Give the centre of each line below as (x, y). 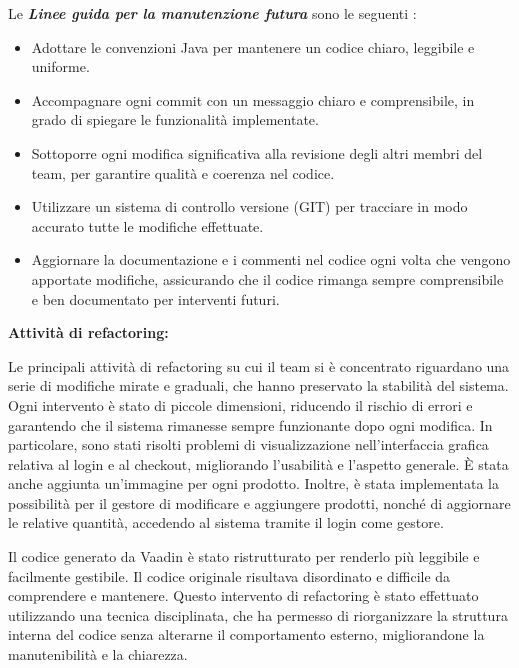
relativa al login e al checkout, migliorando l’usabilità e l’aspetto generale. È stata (258, 463)
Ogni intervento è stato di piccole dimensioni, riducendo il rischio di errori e (240, 404)
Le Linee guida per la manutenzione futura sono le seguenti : (212, 13)
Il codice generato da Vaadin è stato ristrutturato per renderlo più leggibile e (244, 556)
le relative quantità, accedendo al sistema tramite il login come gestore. (226, 522)
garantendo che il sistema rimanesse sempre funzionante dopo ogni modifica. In (250, 424)
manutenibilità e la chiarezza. (98, 654)
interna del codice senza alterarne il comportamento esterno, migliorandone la (246, 634)
